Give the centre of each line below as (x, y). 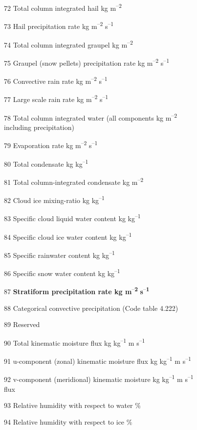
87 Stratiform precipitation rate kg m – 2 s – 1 (77, 291)
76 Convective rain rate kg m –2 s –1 (56, 80)
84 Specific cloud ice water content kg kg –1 (68, 236)
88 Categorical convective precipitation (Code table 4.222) (91, 308)
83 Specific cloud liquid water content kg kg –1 (72, 217)
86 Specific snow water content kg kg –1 (62, 272)
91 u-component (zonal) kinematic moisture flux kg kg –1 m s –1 (98, 360)
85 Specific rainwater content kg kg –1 (59, 254)
